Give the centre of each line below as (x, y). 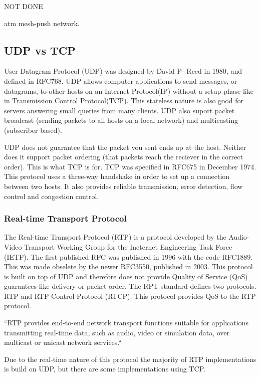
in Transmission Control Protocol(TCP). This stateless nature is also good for (124, 101)
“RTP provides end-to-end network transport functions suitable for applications (126, 323)
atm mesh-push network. (42, 23)
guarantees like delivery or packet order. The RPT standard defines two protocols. (130, 286)
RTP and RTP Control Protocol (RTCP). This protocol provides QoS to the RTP (130, 296)
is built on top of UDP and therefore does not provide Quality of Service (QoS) (126, 276)
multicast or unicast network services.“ (63, 342)
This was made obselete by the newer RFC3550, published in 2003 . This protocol (128, 266)
